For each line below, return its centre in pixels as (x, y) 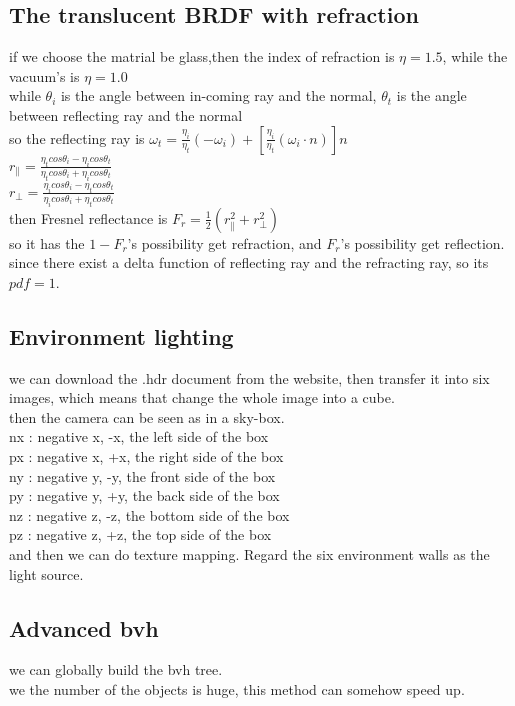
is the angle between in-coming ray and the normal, (218, 95)
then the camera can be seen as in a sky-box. (147, 416)
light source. (46, 573)
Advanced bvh (84, 627)
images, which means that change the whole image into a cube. (202, 397)
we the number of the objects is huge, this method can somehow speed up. (237, 688)
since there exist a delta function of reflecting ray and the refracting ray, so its (249, 262)
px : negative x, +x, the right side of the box (146, 456)
